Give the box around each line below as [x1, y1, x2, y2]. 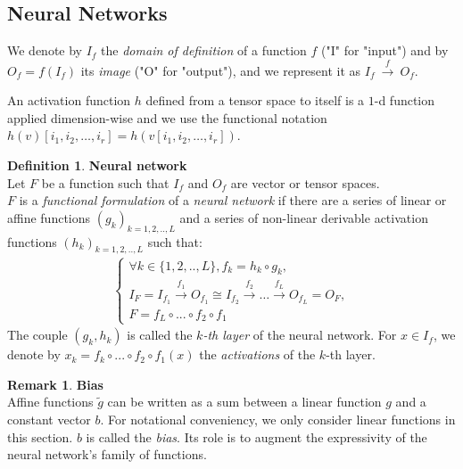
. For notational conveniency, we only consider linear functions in [100, 410, 456, 429]
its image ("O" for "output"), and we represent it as [80, 61, 361, 79]
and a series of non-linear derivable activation [179, 208, 428, 226]
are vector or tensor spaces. [230, 173, 380, 192]
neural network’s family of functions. [7, 445, 207, 464]
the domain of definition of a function [101, 41, 307, 60]
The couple [7, 325, 68, 344]
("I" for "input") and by [321, 41, 449, 60]
